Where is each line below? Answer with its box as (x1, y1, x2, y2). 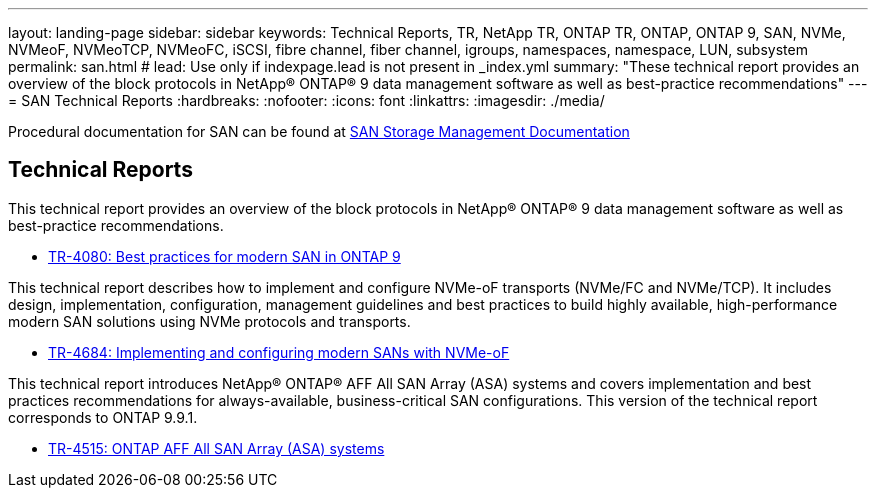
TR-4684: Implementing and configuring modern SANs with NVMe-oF (48, 343, 510, 361)
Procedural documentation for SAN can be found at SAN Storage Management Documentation (8, 123, 630, 140)
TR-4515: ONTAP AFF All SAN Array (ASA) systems (48, 439, 385, 457)
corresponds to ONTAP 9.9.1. (8, 408, 198, 426)
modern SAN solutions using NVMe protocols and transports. (8, 312, 411, 330)
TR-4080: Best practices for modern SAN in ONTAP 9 (48, 247, 401, 265)
